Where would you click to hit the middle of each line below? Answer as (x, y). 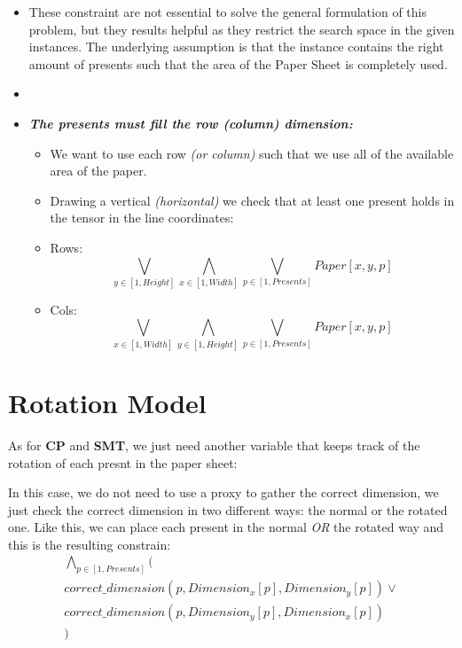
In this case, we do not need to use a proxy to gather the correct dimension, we (223, 492)
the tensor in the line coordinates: (142, 218)
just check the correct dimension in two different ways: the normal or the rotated (228, 509)
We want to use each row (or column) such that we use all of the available (252, 153)
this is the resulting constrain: (90, 544)
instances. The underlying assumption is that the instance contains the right (236, 47)
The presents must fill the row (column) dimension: (191, 123)
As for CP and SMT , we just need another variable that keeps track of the (214, 445)
